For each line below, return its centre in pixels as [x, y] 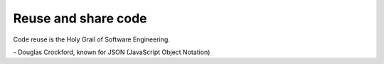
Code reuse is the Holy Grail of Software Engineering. [92, 39]
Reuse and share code [80, 18]
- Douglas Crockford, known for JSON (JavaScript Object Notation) [112, 52]
